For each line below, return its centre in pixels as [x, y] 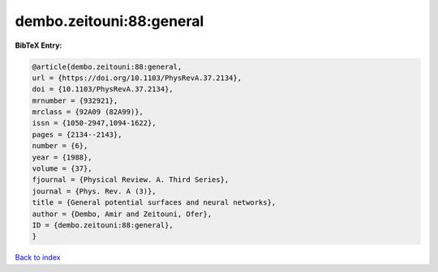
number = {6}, [60, 146]
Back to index [38, 257]
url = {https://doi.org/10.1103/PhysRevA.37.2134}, [137, 78]
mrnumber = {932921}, [75, 100]
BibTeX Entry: [39, 45]
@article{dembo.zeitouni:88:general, [107, 66]
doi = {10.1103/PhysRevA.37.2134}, [103, 89]
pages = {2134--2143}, [77, 134]
